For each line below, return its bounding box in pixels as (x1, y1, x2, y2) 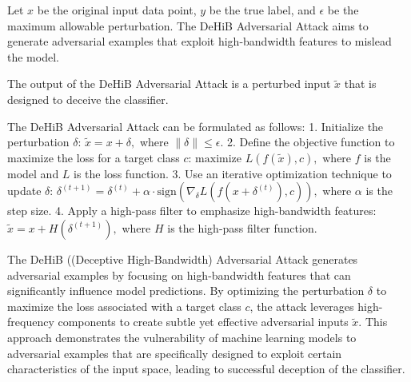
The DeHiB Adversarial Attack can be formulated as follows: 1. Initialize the (7, 117, 384, 134)
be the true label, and (209, 2, 316, 18)
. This (358, 313, 388, 330)
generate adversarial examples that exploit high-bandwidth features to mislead (7, 33, 392, 50)
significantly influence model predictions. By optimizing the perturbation (7, 282, 365, 299)
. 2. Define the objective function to (220, 133, 395, 150)
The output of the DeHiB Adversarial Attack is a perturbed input (7, 75, 331, 92)
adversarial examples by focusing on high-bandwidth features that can (7, 266, 351, 283)
